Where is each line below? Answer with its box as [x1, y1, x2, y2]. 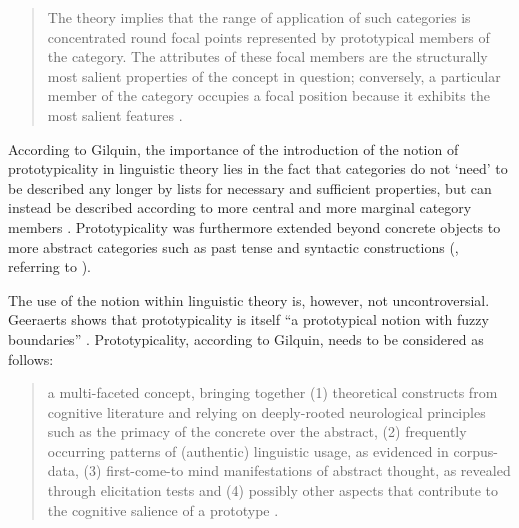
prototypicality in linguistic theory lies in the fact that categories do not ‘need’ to [8, 158, 508, 179]
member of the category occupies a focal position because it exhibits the [47, 85, 490, 106]
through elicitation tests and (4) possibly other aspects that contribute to [47, 480, 498, 501]
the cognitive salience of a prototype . [47, 499, 279, 520]
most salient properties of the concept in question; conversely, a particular [47, 65, 501, 86]
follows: [8, 348, 54, 369]
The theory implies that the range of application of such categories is [47, 7, 471, 27]
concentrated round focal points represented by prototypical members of [47, 26, 490, 47]
